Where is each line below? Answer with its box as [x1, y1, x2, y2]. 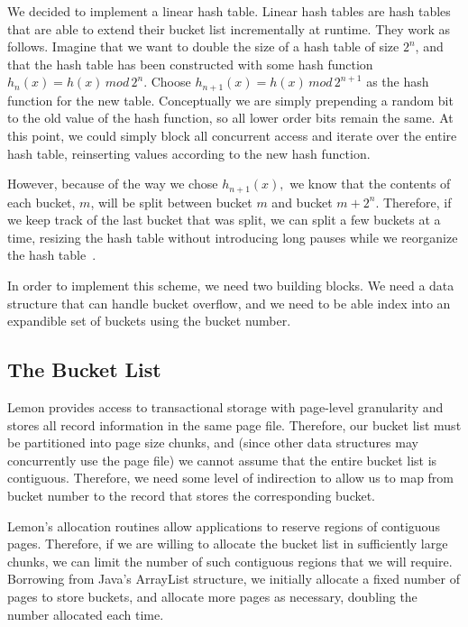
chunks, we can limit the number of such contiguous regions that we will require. [7, 551, 453, 570]
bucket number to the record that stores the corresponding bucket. [7, 485, 376, 504]
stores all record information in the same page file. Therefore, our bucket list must [7, 415, 462, 434]
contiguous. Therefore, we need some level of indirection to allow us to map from [7, 468, 454, 487]
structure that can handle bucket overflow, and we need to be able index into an [7, 293, 451, 312]
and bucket [271, 192, 333, 211]
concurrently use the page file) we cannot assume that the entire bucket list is [7, 450, 437, 469]
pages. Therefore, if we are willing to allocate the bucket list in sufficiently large [7, 534, 448, 553]
